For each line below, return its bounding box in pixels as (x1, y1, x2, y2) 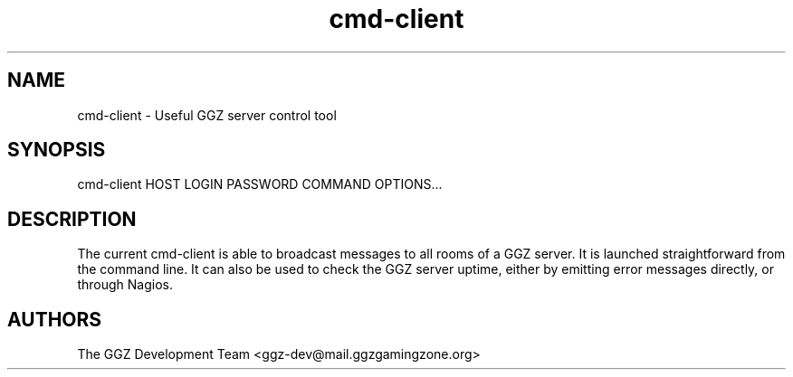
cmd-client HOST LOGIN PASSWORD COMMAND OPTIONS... (77, 176, 443, 193)
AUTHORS (7, 307, 102, 331)
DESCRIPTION (7, 207, 137, 231)
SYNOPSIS (7, 138, 106, 162)
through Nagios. (77, 277, 173, 293)
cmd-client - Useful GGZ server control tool (77, 107, 337, 123)
